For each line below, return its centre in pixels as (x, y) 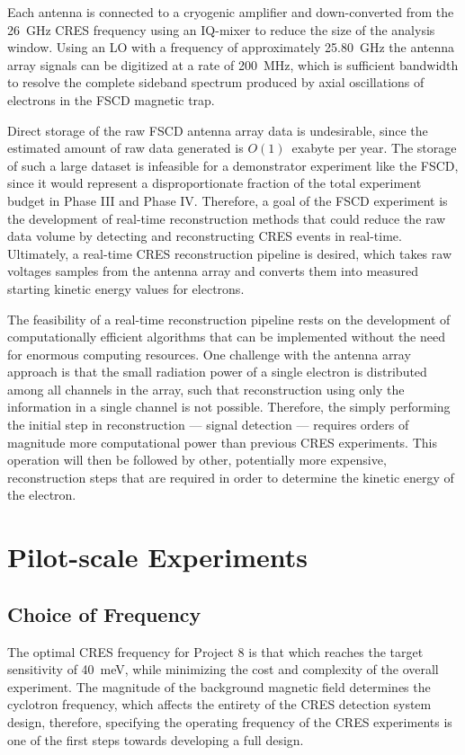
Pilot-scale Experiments (158, 557)
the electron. (42, 495)
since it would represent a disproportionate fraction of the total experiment (215, 183)
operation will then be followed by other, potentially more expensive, (197, 460)
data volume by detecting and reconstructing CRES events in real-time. (205, 236)
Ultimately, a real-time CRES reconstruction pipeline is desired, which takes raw (229, 253)
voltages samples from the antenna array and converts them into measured (213, 271)
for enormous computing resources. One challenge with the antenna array (209, 354)
